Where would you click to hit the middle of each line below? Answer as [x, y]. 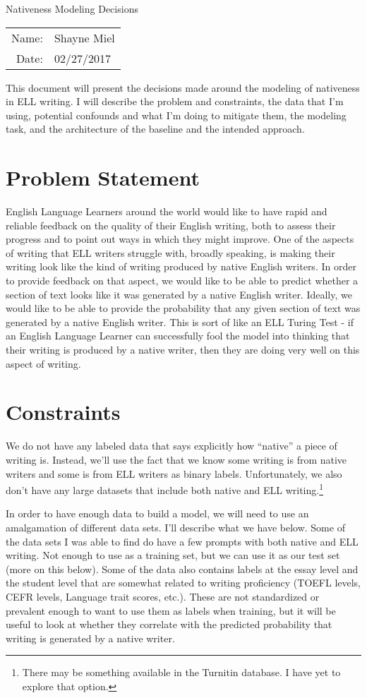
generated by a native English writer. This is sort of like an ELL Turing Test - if [180, 321]
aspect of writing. [43, 363]
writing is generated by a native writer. [90, 638]
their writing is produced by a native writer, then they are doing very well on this [183, 350]
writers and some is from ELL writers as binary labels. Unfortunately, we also [174, 473]
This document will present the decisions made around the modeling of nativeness [183, 87]
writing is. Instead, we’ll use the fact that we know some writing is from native [176, 459]
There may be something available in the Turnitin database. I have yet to [181, 672]
